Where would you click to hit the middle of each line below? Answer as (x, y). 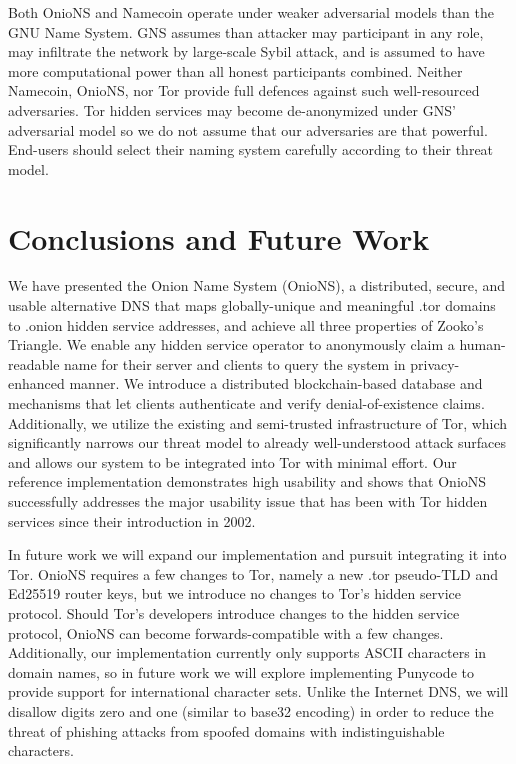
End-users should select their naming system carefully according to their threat (251, 149)
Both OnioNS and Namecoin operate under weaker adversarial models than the (251, 12)
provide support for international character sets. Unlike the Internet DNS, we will (258, 691)
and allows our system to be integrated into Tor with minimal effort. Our (232, 461)
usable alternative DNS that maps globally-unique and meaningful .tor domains (252, 305)
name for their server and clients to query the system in (235, 363)
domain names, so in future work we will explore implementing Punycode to (241, 671)
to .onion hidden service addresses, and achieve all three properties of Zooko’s (246, 324)
